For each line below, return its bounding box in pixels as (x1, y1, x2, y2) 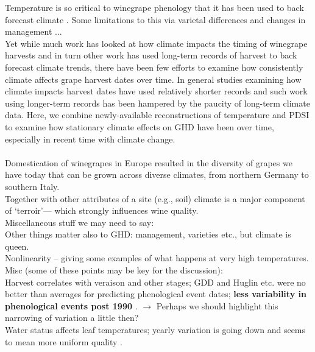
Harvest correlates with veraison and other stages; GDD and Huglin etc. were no (5, 275, 306, 288)
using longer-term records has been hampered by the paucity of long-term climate (5, 96, 310, 109)
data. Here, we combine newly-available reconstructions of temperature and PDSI (5, 108, 310, 121)
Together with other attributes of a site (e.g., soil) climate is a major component (5, 192, 305, 205)
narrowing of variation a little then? (5, 311, 139, 324)
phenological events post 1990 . (5, 299, 138, 312)
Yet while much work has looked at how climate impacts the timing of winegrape (5, 37, 308, 49)
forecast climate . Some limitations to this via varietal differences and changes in (5, 13, 306, 26)
